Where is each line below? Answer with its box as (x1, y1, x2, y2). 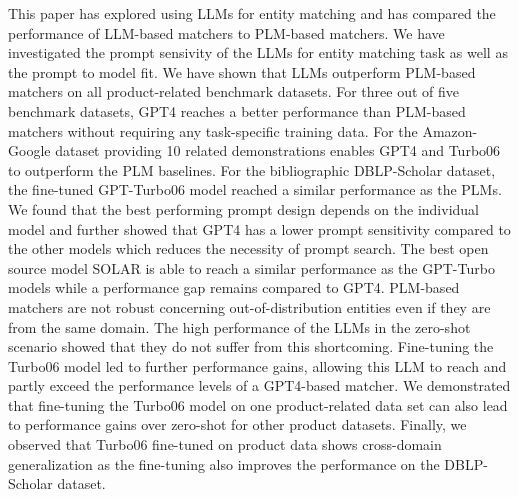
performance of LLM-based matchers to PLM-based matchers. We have (8, 22, 445, 43)
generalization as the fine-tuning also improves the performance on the (8, 453, 440, 474)
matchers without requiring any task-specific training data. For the (8, 120, 418, 141)
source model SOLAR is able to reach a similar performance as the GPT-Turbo (8, 257, 495, 278)
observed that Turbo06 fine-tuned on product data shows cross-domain (8, 434, 442, 455)
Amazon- (422, 120, 478, 141)
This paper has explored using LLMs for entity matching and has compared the (8, 3, 496, 23)
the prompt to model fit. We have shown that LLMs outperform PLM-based (8, 61, 476, 82)
